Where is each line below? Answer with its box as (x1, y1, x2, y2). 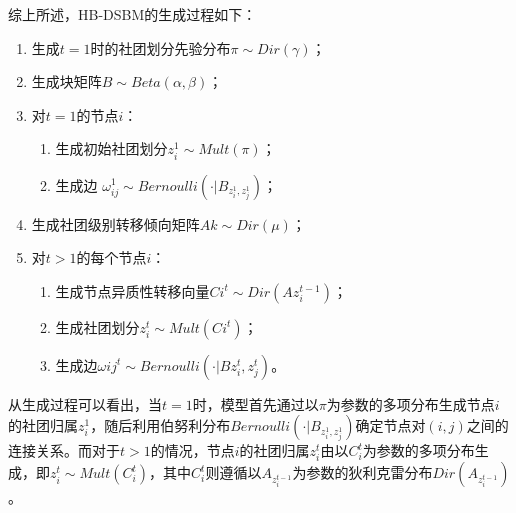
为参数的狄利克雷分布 (292, 462, 433, 483)
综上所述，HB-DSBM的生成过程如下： (8, 4, 257, 24)
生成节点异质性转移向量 (55, 280, 210, 301)
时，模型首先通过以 (192, 393, 319, 414)
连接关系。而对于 (8, 440, 120, 461)
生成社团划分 (55, 316, 140, 337)
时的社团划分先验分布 (90, 37, 231, 58)
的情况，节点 (150, 440, 235, 461)
